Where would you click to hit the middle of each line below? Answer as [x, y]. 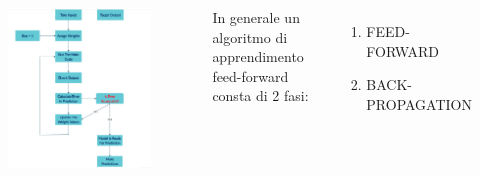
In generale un [256, 16]
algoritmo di [250, 36]
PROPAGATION [419, 103]
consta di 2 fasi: [260, 95]
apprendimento [258, 56]
